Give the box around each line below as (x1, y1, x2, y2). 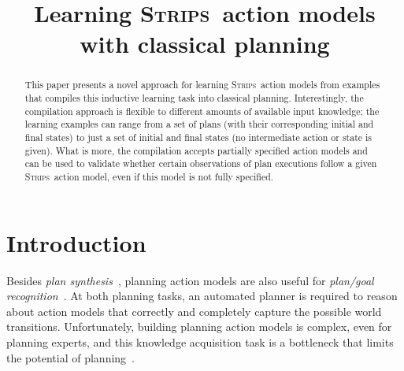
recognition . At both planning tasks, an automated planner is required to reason (6, 288, 398, 304)
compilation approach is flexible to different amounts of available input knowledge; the (24, 104, 380, 117)
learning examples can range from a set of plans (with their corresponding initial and (24, 117, 374, 131)
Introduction (6, 226, 146, 258)
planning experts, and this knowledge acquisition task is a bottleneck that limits (6, 333, 394, 350)
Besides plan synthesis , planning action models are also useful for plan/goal (6, 272, 374, 288)
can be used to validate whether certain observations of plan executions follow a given (24, 157, 377, 170)
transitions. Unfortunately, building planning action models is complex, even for (6, 318, 392, 335)
